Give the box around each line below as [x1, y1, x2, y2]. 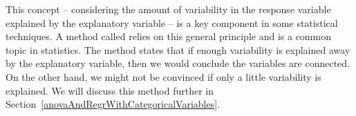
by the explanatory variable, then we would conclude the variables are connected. [6, 56, 350, 70]
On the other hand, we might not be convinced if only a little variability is [6, 69, 321, 84]
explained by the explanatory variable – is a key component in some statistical [6, 15, 338, 30]
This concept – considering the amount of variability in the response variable [6, 2, 331, 16]
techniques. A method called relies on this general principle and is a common [6, 29, 331, 43]
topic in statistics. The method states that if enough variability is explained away [6, 42, 350, 57]
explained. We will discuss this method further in [6, 83, 214, 97]
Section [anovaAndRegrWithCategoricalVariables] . [6, 97, 221, 111]
